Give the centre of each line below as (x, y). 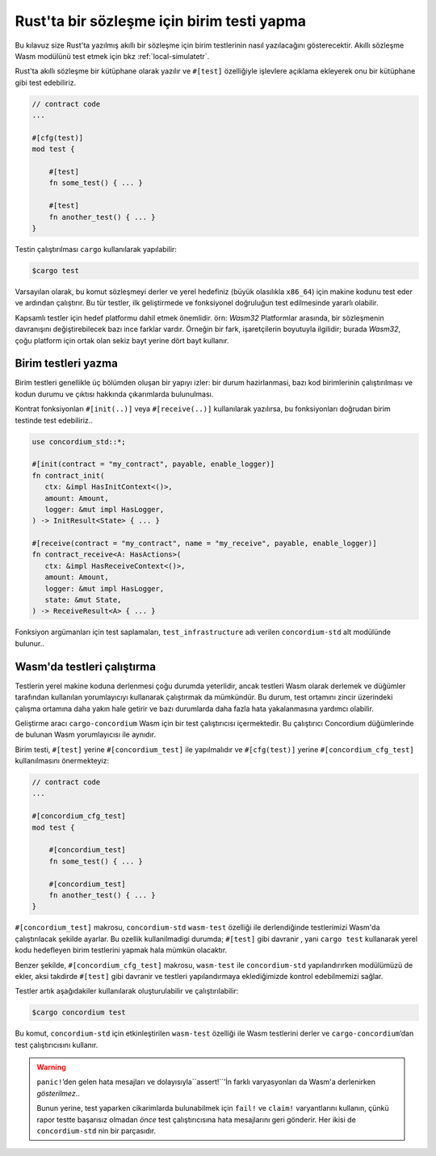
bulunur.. (29, 643)
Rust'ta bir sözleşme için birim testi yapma (161, 21)
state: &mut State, (83, 600)
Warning (51, 1067)
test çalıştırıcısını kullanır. (57, 1045)
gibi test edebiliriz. (46, 82)
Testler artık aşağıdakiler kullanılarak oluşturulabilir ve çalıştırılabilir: (127, 991)
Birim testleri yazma (67, 364)
